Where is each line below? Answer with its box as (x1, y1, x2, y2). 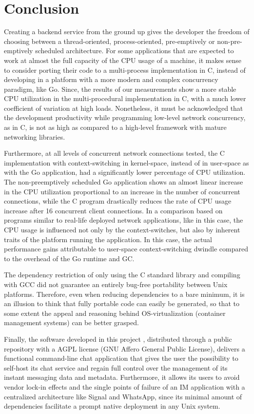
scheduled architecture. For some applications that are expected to (35, 45, 234, 56)
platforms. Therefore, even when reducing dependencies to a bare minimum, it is (4, 289, 245, 299)
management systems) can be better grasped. (4, 317, 139, 328)
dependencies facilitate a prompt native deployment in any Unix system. (4, 401, 220, 411)
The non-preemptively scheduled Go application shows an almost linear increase (4, 177, 243, 187)
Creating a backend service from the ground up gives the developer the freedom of (4, 26, 250, 37)
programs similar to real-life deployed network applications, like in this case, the (4, 215, 243, 225)
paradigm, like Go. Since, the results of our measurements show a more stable (4, 83, 236, 94)
